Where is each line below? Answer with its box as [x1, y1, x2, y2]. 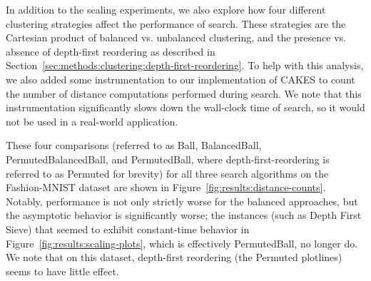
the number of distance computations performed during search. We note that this [6, 86, 362, 101]
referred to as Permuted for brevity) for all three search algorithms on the [6, 165, 329, 180]
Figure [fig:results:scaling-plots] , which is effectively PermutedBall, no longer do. [6, 235, 358, 250]
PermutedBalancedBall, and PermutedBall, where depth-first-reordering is [6, 151, 330, 166]
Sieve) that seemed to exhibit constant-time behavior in [6, 221, 250, 236]
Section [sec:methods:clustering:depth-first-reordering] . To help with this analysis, [6, 58, 364, 73]
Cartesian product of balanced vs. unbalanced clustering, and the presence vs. [6, 30, 346, 45]
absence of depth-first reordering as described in [6, 44, 215, 58]
